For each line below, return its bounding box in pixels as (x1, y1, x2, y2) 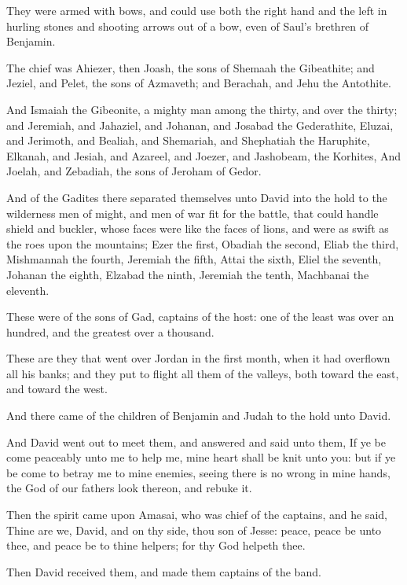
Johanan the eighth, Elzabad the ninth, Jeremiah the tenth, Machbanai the (6, 266, 369, 282)
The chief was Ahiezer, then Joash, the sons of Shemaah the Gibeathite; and (6, 59, 375, 75)
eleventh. (6, 281, 49, 298)
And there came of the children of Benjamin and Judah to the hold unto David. (6, 407, 391, 424)
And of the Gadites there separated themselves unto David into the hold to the (6, 189, 387, 205)
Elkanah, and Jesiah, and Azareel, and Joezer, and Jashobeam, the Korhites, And (6, 147, 401, 164)
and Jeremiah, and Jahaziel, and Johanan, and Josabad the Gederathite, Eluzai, (6, 116, 394, 133)
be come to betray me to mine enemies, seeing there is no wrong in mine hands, (6, 464, 390, 480)
